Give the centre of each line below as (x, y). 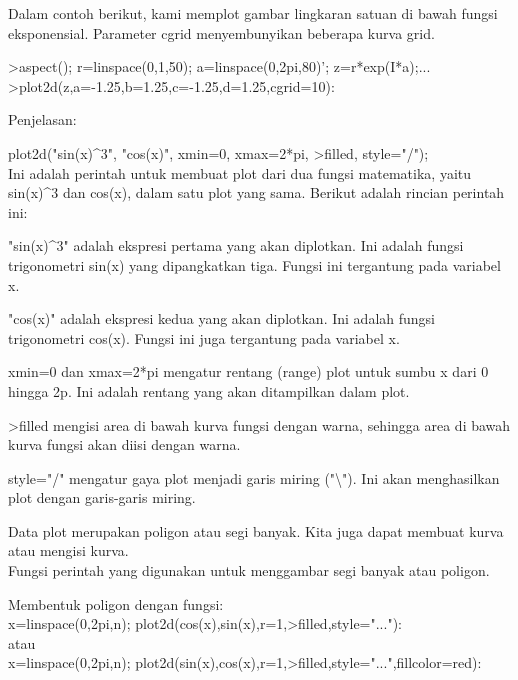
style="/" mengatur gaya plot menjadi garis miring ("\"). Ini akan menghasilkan (254, 477)
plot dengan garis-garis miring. (102, 497)
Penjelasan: (42, 119)
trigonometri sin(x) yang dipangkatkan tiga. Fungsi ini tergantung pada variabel (254, 264)
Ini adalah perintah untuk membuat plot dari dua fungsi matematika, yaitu (240, 172)
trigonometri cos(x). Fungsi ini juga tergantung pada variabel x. (204, 337)
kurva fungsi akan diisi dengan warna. (124, 444)
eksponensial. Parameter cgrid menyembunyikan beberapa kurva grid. (221, 32)
